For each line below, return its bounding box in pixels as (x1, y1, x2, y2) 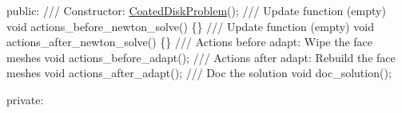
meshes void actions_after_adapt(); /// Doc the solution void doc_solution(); (6, 64, 392, 81)
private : (6, 91, 44, 107)
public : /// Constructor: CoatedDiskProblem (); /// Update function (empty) (6, 2, 386, 18)
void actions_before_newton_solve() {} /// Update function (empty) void (6, 18, 374, 34)
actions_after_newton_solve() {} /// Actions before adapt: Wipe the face (6, 33, 373, 50)
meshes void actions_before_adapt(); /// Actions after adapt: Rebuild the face (6, 49, 396, 65)
